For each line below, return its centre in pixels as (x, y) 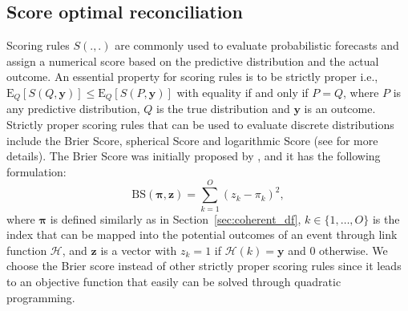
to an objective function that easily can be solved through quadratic (174, 281)
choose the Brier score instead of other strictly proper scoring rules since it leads (204, 266)
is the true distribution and (223, 109)
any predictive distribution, (73, 109)
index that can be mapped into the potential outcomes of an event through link (202, 234)
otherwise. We (353, 250)
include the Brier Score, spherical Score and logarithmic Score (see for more (192, 140)
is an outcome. (340, 109)
